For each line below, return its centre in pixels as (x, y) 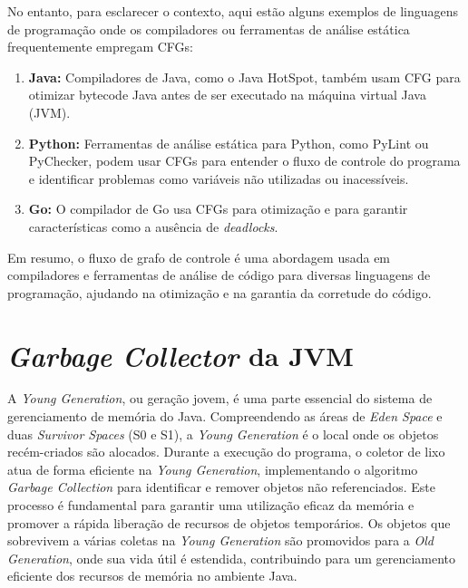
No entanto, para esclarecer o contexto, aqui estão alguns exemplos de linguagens (233, 11)
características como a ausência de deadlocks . (153, 226)
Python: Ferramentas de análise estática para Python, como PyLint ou (229, 143)
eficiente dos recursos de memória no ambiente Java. (152, 576)
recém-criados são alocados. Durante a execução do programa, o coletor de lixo (226, 452)
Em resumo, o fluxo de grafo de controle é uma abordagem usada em (199, 257)
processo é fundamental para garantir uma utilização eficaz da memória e (211, 505)
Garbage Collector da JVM (180, 355)
